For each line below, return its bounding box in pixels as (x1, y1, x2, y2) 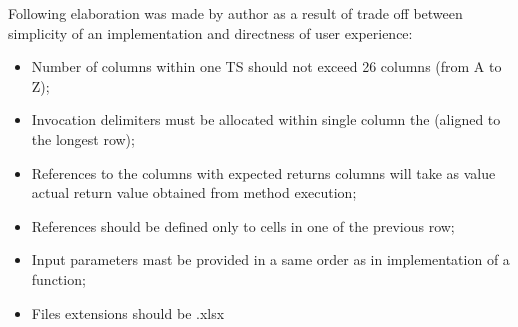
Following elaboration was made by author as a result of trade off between (8, 3, 463, 23)
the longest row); (31, 128, 135, 149)
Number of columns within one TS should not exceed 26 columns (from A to (31, 56, 502, 77)
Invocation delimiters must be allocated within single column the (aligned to (31, 109, 501, 130)
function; (31, 268, 86, 289)
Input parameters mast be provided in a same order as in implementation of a (31, 249, 510, 270)
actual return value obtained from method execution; (31, 182, 357, 203)
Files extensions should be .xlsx (31, 302, 225, 323)
